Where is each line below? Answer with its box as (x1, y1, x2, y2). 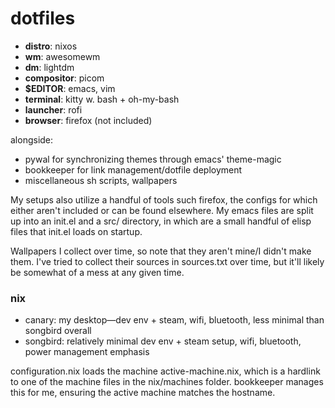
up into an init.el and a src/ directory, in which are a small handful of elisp (10, 215, 312, 227)
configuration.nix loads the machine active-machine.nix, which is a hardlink (10, 365, 321, 377)
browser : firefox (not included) (24, 114, 153, 126)
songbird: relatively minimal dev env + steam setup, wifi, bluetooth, (24, 335, 302, 347)
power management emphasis (24, 346, 150, 358)
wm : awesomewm (24, 50, 101, 62)
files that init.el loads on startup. (10, 225, 143, 237)
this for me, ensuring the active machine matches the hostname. (10, 387, 276, 399)
